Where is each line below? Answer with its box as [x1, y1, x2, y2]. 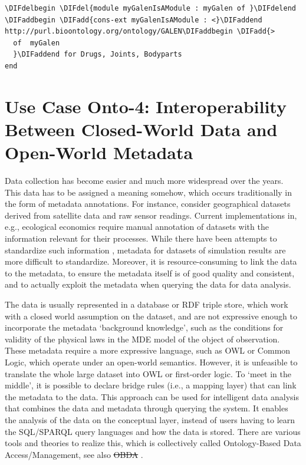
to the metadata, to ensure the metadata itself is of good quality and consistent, [5, 266, 295, 279]
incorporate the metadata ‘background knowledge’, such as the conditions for [5, 321, 284, 334]
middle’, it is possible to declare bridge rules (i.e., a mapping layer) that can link [5, 379, 297, 391]
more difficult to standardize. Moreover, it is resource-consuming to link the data [5, 255, 297, 268]
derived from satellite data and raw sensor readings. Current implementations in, [5, 209, 297, 221]
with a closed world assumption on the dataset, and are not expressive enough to [5, 309, 298, 322]
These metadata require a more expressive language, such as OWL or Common [5, 344, 291, 357]
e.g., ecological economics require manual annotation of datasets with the [5, 220, 269, 233]
